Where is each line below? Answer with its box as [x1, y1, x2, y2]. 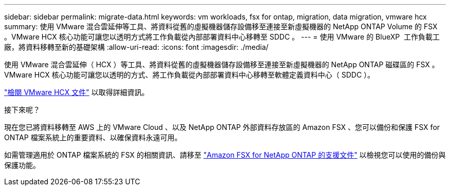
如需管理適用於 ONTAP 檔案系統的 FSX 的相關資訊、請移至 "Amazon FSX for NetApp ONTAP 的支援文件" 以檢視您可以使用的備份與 [4, 150, 446, 159]
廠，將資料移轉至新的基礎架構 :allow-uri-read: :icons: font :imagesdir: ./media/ [4, 43, 269, 51]
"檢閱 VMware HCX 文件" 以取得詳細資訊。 [4, 88, 149, 97]
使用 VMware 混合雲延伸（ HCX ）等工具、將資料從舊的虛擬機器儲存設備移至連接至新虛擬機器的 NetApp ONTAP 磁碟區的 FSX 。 [4, 60, 439, 69]
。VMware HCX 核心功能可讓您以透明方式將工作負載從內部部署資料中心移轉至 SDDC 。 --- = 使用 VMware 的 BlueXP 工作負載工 [4, 32, 440, 41]
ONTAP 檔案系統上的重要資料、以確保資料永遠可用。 [4, 133, 182, 142]
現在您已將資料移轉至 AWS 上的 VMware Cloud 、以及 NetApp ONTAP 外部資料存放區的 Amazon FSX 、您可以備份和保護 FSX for [4, 123, 440, 131]
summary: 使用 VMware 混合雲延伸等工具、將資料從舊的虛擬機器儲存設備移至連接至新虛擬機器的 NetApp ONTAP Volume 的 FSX [4, 22, 438, 31]
